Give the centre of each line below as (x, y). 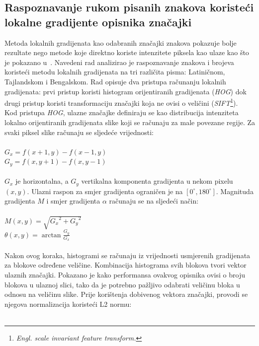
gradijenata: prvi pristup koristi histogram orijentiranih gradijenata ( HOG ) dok (126, 91)
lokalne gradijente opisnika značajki (98, 22)
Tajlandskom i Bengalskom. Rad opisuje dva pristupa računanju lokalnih (115, 81)
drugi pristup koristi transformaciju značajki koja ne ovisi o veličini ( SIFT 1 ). (121, 102)
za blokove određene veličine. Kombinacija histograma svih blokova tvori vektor (126, 265)
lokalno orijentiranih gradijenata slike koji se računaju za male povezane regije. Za (130, 122)
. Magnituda (235, 191)
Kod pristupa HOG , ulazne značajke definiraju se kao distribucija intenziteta (122, 112)
